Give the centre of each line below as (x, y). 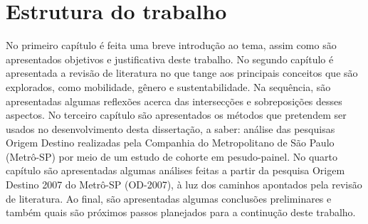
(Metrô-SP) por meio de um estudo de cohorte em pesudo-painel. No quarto (172, 156)
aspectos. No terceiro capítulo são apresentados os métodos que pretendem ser (176, 115)
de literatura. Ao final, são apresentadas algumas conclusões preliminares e (169, 198)
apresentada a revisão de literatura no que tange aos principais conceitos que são (182, 73)
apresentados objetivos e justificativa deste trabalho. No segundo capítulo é (170, 59)
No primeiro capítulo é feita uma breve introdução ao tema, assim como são (171, 45)
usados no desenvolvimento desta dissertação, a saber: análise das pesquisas (170, 128)
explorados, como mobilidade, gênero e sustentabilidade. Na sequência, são (168, 86)
